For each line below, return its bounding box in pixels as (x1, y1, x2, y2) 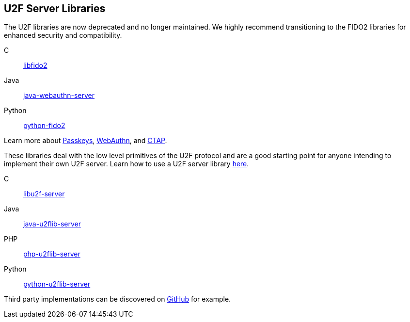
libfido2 (23, 61, 47, 70)
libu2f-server (23, 190, 65, 198)
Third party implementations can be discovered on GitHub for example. (4, 295, 231, 304)
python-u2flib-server (23, 280, 91, 289)
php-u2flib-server (23, 250, 80, 258)
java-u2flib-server (23, 220, 81, 228)
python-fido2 (23, 121, 65, 130)
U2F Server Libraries (4, 2, 106, 15)
